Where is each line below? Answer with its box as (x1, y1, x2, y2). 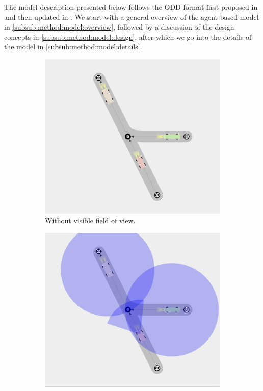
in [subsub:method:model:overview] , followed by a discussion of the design (4, 21, 234, 32)
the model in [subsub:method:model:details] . (4, 41, 142, 52)
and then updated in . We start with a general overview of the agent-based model (4, 11, 259, 22)
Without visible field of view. (45, 215, 136, 226)
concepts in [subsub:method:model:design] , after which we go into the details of (4, 31, 252, 42)
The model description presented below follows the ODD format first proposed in (4, 2, 258, 12)
